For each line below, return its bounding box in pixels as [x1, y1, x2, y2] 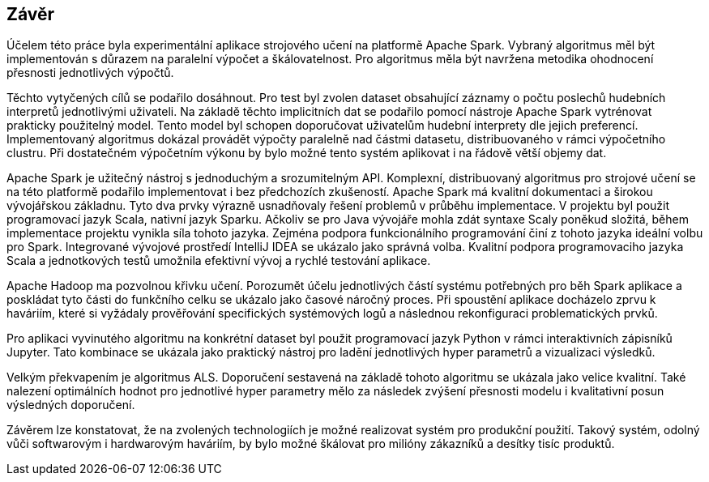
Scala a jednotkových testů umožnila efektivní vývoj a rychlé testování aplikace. [6, 254, 431, 268]
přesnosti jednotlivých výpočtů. [6, 66, 174, 80]
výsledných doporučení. [6, 398, 135, 412]
